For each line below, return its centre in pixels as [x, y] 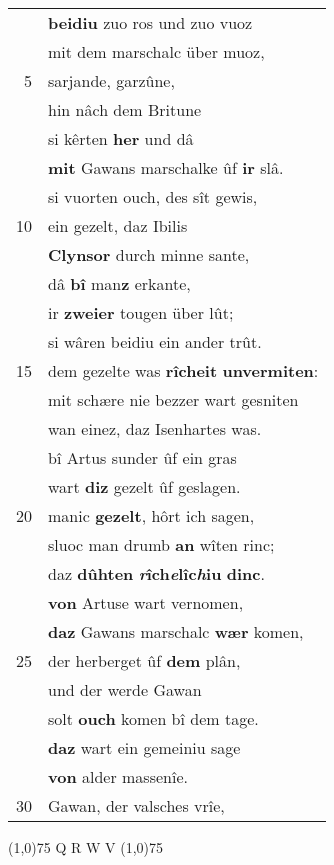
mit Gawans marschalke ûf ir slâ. [166, 167]
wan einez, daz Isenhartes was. [155, 428]
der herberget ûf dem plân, [144, 660]
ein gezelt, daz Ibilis [118, 225]
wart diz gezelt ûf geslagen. [144, 486]
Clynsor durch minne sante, [149, 254]
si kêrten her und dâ [121, 138]
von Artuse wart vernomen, [146, 602]
